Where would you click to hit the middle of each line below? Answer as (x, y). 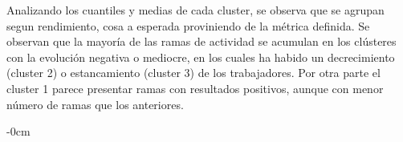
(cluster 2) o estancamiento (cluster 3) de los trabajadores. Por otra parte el (193, 73)
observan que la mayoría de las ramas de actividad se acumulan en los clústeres (201, 41)
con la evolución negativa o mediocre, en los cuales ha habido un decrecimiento (201, 57)
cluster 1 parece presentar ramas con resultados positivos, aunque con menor (195, 88)
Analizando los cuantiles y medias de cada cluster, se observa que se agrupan (195, 10)
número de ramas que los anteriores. (95, 104)
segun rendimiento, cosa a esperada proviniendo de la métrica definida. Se (188, 25)
